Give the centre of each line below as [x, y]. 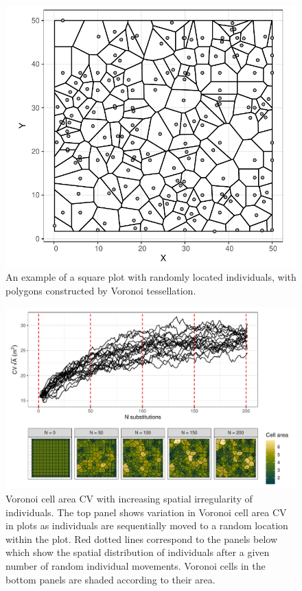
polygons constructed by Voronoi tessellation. [101, 290]
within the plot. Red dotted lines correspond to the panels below [142, 538]
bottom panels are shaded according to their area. [111, 579]
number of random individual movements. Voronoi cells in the [136, 565]
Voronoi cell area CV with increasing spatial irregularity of [129, 498]
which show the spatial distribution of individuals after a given [138, 552]
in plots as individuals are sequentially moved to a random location [147, 525]
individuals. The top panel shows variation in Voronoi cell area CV [146, 512]
